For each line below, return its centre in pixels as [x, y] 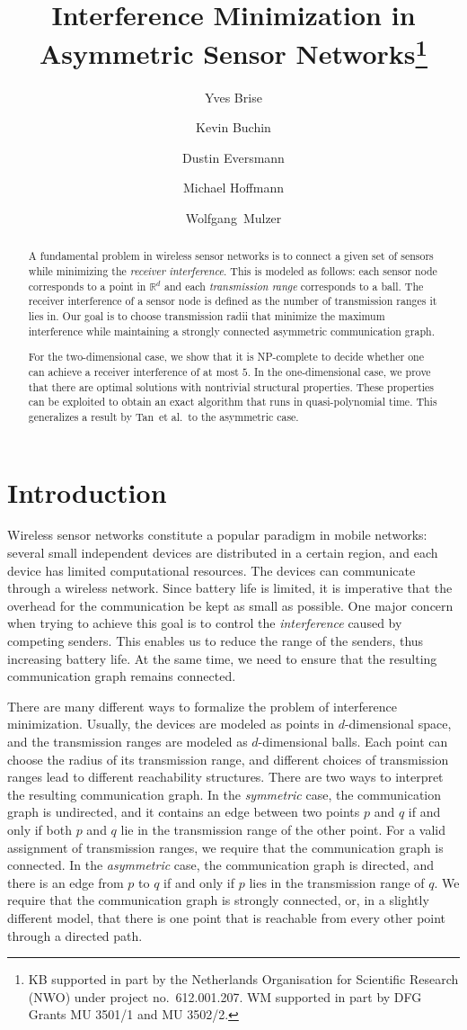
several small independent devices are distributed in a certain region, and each [223, 553]
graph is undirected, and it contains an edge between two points [184, 812]
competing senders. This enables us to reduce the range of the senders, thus [216, 641]
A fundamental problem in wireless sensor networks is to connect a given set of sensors [231, 256]
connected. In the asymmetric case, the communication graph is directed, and [220, 865]
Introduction [87, 492]
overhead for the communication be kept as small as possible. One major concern [230, 605]
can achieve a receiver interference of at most [133, 371]
